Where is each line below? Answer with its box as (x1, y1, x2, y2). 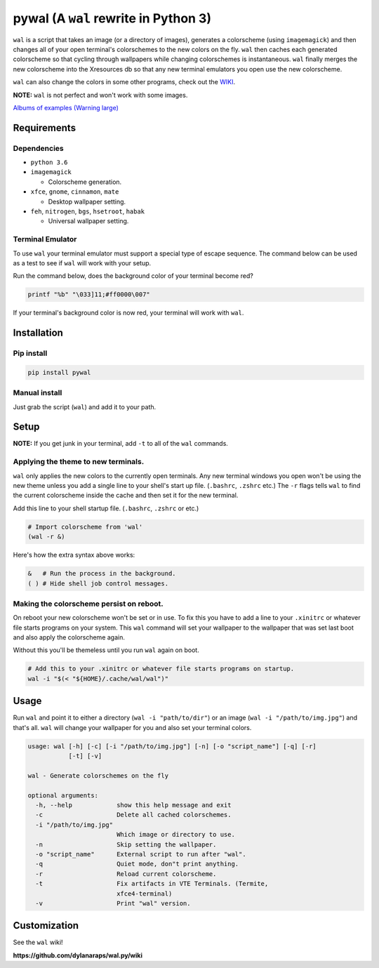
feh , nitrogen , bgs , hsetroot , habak (30, 207, 145, 216)
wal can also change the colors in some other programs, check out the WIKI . (13, 78, 235, 86)
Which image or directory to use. (116, 830, 235, 839)
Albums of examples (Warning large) (13, 103, 119, 112)
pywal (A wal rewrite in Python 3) (13, 11, 212, 26)
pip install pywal (27, 369, 91, 376)
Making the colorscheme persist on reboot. (13, 599, 164, 609)
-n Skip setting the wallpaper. (35, 840, 217, 849)
